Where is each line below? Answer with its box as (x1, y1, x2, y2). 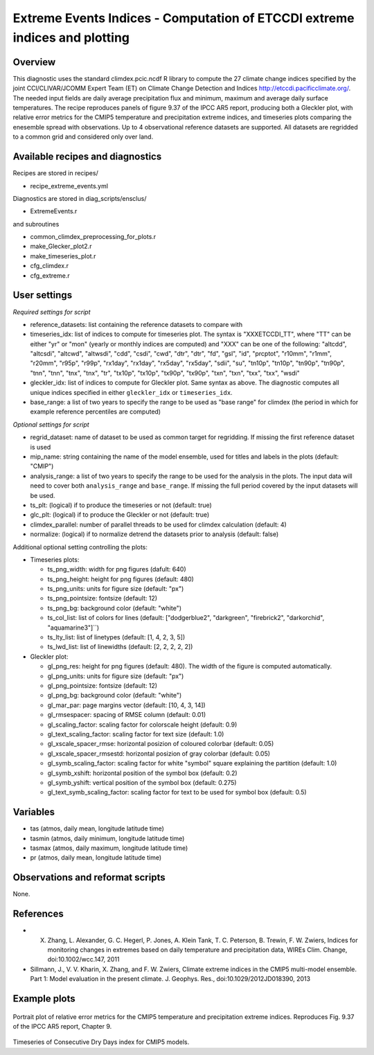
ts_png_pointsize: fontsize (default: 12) (47, 594, 158, 603)
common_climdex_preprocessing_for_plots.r (30, 233, 157, 241)
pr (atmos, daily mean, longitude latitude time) (30, 853, 162, 862)
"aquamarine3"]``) (47, 623, 100, 632)
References (12, 908, 64, 920)
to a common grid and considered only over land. (12, 132, 154, 141)
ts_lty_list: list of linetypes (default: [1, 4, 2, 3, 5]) (47, 633, 186, 641)
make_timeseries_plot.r (30, 251, 96, 260)
